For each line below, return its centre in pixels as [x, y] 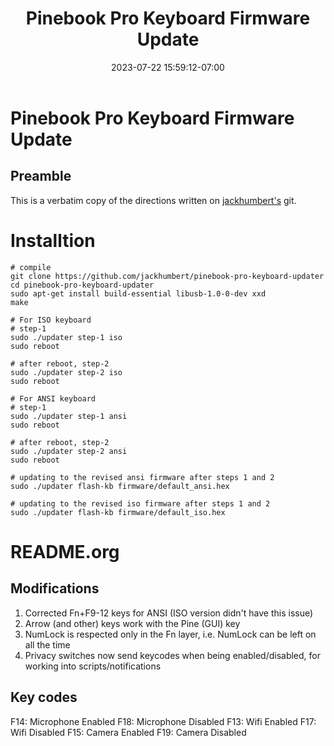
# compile [31, 267]
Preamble [41, 176]
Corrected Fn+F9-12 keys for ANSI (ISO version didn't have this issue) [169, 613]
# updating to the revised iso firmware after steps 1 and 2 [140, 503]
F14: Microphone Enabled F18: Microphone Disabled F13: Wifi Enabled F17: [163, 721]
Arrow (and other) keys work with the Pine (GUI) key [132, 623]
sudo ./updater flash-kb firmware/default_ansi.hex [120, 486]
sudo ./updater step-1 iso [66, 337]
